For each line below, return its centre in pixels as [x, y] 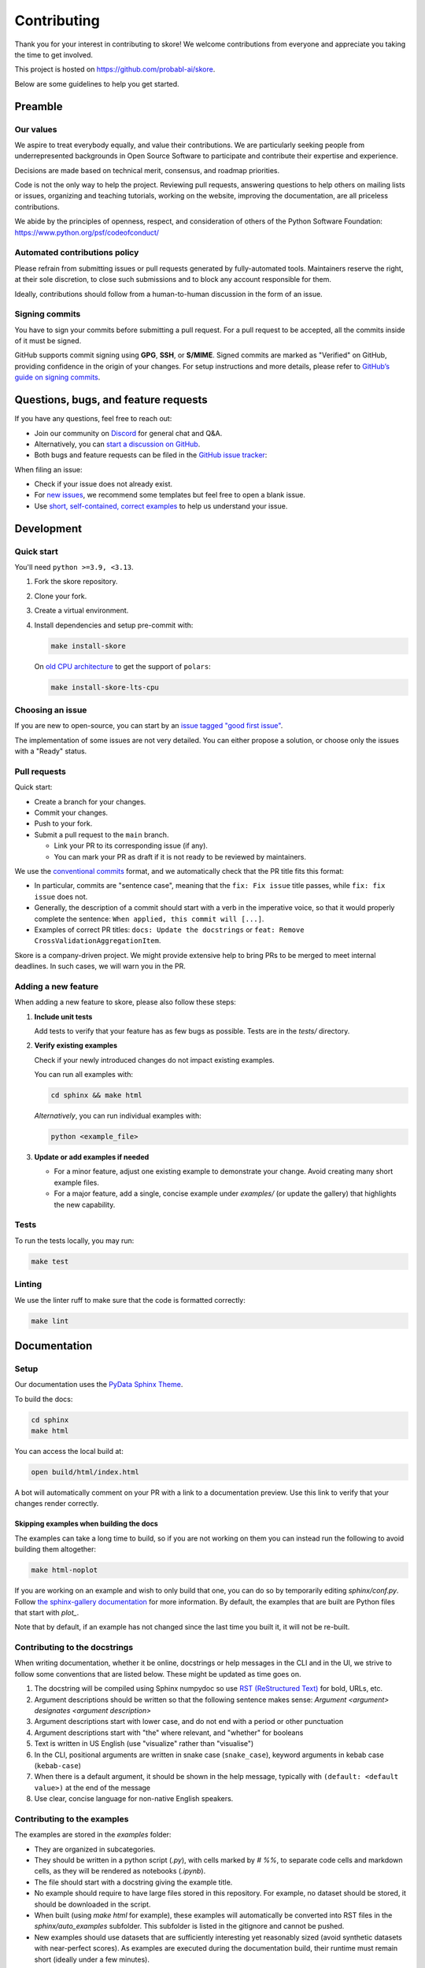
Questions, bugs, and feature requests [111, 400]
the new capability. [85, 1204]
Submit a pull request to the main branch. [102, 834]
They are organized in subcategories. [95, 1849]
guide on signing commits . [57, 377]
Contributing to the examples [72, 1818]
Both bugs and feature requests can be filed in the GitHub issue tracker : [151, 455]
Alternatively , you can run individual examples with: [118, 1116]
